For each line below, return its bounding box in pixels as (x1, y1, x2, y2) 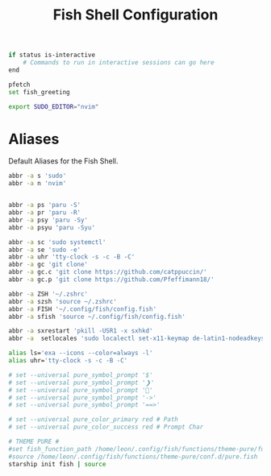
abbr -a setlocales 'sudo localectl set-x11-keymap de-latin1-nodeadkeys (8, 334, 265, 343)
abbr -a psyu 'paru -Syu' (8, 223, 95, 231)
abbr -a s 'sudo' (8, 172, 67, 180)
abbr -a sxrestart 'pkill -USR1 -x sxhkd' (8, 327, 153, 335)
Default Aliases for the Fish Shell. (8, 156, 119, 166)
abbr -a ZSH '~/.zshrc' (8, 290, 89, 298)
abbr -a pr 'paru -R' (8, 209, 81, 217)
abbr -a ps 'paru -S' (8, 201, 81, 209)
